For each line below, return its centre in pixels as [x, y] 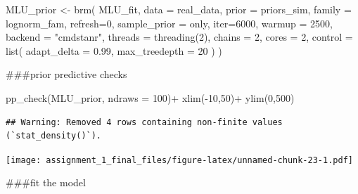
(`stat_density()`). [54, 136]
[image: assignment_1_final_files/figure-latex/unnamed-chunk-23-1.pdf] [179, 160]
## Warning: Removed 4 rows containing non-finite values [144, 122]
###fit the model [46, 182]
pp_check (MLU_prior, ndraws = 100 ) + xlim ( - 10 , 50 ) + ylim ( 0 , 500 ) [150, 97]
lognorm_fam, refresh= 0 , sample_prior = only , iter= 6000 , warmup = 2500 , [169, 23]
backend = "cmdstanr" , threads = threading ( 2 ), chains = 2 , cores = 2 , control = [179, 37]
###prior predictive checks [66, 74]
